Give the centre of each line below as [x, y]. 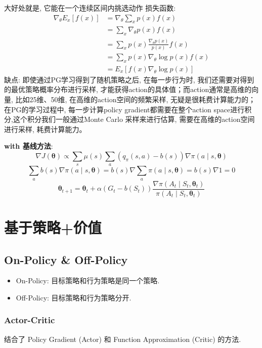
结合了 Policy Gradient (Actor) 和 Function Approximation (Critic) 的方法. [123, 339]
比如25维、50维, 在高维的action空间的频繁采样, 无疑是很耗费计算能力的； [135, 99]
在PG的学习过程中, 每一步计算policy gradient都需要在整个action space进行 [124, 109]
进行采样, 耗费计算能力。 [45, 129]
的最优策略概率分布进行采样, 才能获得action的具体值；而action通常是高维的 [128, 89]
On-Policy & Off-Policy [66, 259]
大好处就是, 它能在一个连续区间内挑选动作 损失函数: [90, 8]
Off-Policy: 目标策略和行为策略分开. [74, 297]
